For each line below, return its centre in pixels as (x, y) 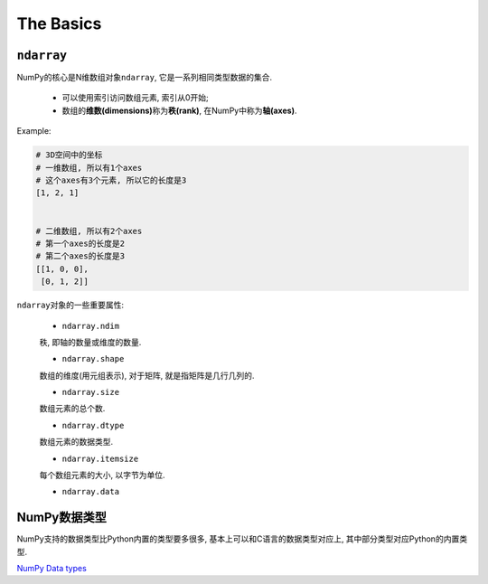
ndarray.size (91, 392)
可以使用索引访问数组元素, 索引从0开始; (136, 98)
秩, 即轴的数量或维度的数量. (90, 342)
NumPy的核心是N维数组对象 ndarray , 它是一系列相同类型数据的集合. (145, 78)
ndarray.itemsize (100, 458)
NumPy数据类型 (62, 518)
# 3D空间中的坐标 (69, 155)
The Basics (59, 24)
